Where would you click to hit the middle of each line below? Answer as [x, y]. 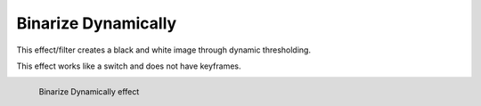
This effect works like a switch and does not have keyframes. [129, 66]
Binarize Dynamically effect [89, 92]
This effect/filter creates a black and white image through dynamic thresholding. [164, 50]
